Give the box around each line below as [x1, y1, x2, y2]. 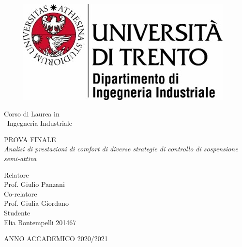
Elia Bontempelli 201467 [4, 217, 76, 227]
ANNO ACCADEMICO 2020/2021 [4, 233, 108, 244]
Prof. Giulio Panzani [4, 179, 65, 189]
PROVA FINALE [4, 134, 56, 144]
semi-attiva [4, 153, 37, 163]
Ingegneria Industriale [7, 118, 72, 128]
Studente [4, 207, 30, 217]
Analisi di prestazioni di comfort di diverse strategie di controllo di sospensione [4, 144, 238, 154]
